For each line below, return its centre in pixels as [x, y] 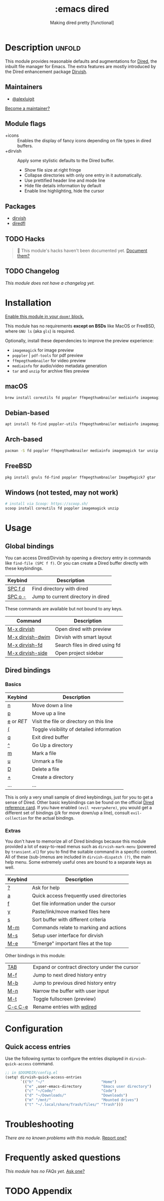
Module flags [26, 124]
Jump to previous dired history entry [74, 983]
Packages [20, 206]
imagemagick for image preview [43, 350]
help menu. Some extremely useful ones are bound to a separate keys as [79, 862]
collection [16, 818]
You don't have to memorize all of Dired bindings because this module [76, 841]
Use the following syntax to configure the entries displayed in [67, 1058]
